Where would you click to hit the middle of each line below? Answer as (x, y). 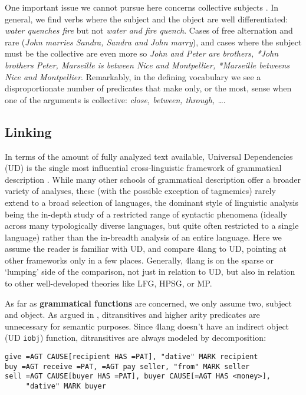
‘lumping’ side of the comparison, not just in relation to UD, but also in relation (150, 271)
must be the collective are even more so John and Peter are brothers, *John (142, 53)
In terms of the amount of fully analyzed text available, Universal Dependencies (149, 156)
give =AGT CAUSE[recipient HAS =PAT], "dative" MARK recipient (131, 357)
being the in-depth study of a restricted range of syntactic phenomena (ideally (146, 214)
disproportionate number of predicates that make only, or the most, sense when (148, 88)
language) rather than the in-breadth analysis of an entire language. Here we (143, 237)
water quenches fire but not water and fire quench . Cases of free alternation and (149, 30)
